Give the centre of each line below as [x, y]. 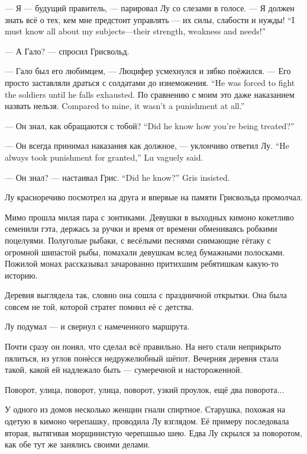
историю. [21, 275]
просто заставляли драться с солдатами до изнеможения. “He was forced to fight [150, 82]
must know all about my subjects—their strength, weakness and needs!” [135, 31]
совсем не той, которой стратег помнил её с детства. [99, 306]
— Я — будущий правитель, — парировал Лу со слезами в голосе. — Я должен [150, 8]
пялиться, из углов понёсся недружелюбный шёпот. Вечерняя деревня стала [142, 358]
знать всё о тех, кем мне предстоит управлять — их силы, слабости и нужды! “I [150, 19]
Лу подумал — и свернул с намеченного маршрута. [97, 326]
